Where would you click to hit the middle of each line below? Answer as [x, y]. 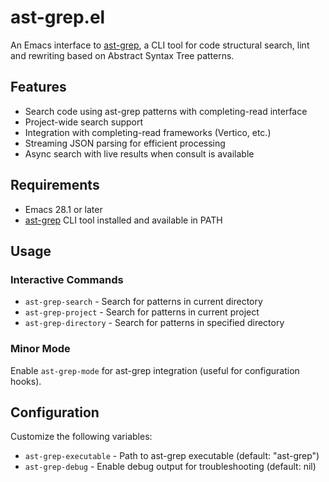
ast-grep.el [58, 17]
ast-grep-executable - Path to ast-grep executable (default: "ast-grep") [172, 456]
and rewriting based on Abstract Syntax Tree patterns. [122, 55]
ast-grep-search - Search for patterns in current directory [143, 302]
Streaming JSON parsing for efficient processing [125, 143]
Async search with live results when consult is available [139, 153]
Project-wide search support [84, 122]
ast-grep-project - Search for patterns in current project [142, 312]
